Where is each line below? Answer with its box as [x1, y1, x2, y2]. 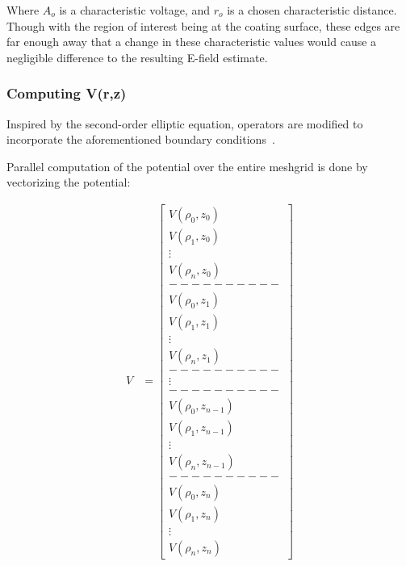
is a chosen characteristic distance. [227, 2, 397, 18]
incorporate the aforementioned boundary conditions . [6, 131, 275, 148]
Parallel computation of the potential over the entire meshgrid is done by [6, 157, 368, 174]
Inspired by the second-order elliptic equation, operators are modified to [6, 115, 363, 132]
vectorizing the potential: [6, 174, 131, 191]
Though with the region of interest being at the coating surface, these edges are [6, 17, 400, 34]
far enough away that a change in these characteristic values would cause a [6, 33, 377, 50]
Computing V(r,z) [6, 83, 127, 103]
